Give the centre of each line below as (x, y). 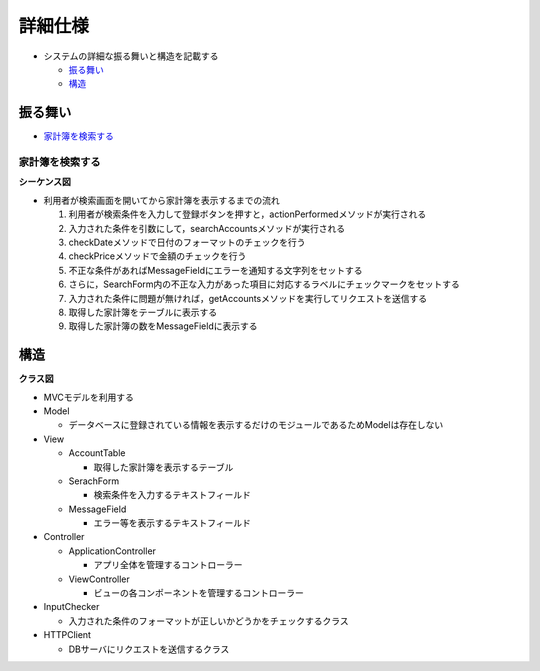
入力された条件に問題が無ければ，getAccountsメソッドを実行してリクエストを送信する (248, 298)
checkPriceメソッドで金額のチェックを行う (157, 256)
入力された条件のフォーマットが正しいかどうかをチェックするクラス (208, 621)
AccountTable (97, 453)
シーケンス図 (45, 182)
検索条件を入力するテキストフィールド (172, 495)
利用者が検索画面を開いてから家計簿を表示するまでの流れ (161, 200)
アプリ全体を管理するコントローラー (168, 565)
